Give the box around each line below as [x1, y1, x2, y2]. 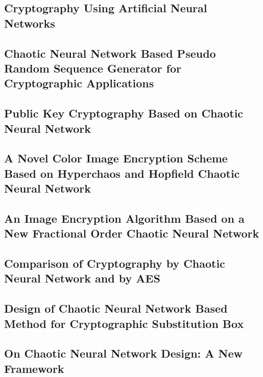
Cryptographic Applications [4, 75, 154, 91]
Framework [4, 360, 64, 376]
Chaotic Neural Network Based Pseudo [4, 45, 216, 61]
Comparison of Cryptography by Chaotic [4, 255, 225, 271]
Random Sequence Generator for [4, 60, 182, 76]
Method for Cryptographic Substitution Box [4, 315, 244, 331]
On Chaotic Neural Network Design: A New [4, 345, 243, 361]
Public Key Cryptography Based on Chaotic [4, 105, 244, 121]
